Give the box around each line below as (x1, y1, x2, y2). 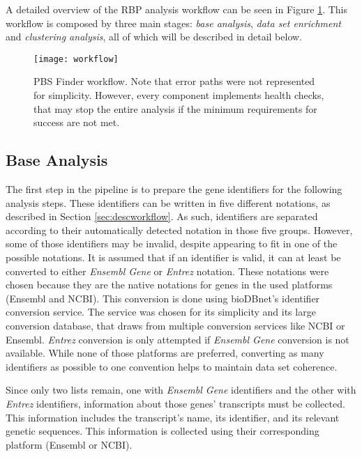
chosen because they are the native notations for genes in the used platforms (6, 277, 333, 292)
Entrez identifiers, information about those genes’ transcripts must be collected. (6, 396, 345, 410)
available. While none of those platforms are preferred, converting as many (6, 346, 324, 360)
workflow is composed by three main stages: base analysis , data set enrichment (6, 15, 341, 30)
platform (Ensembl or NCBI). (6, 437, 133, 451)
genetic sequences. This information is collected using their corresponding (6, 424, 319, 438)
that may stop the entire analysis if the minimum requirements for (33, 101, 317, 116)
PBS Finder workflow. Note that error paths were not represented (33, 74, 315, 88)
